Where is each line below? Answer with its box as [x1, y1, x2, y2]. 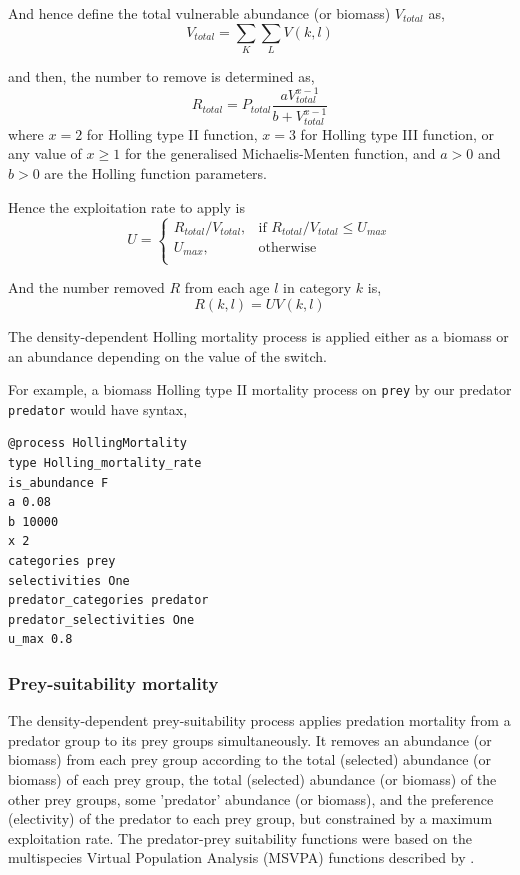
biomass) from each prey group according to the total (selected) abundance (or [8, 749, 492, 770]
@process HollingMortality [8, 436, 187, 451]
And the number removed [8, 277, 165, 298]
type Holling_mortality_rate [8, 456, 202, 470]
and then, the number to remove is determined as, [8, 65, 315, 86]
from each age [184, 277, 270, 298]
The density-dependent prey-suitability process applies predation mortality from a [8, 710, 511, 731]
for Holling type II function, [86, 123, 258, 144]
